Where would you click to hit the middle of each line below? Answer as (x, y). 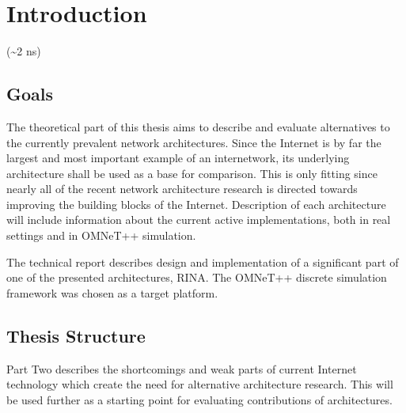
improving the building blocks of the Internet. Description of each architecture (196, 204)
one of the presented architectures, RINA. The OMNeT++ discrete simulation (197, 277)
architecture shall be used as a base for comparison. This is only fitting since (192, 173)
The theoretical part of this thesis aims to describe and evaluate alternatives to (198, 126)
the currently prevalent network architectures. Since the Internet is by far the (194, 142)
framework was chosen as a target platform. (112, 292)
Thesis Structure (76, 335)
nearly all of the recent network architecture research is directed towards (182, 189)
